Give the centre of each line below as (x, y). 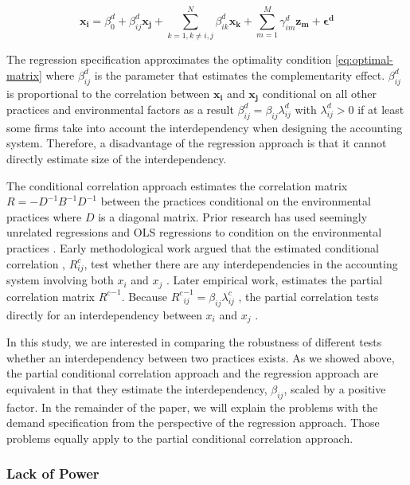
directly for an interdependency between (104, 314)
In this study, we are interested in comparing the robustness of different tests (194, 341)
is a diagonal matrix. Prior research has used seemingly (233, 216)
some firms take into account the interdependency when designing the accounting (205, 127)
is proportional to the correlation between (108, 93)
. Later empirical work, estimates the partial (275, 280)
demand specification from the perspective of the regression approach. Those (193, 422)
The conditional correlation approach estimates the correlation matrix (177, 185)
